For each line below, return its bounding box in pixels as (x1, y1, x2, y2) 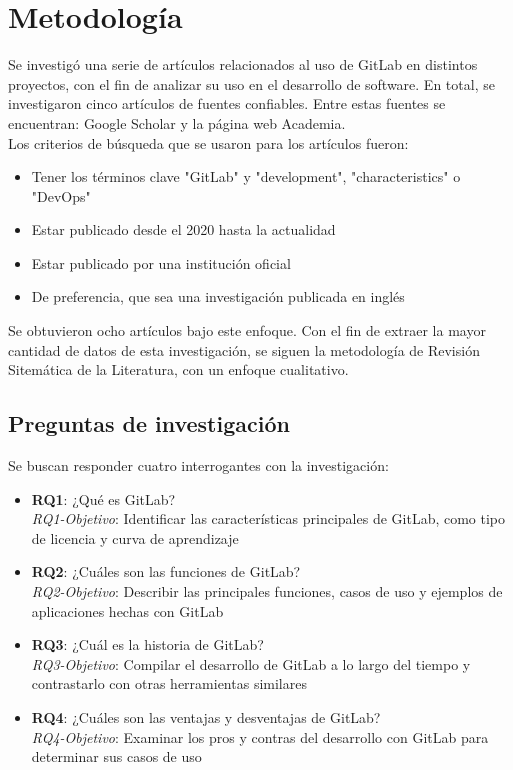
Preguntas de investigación (8, 408, 290, 439)
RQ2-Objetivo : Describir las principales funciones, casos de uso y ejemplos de (31, 581, 503, 602)
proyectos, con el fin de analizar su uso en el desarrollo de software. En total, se (8, 73, 495, 94)
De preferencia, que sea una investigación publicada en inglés (31, 286, 405, 307)
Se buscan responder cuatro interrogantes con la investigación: (8, 455, 389, 476)
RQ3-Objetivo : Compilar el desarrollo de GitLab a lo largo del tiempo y (31, 653, 471, 674)
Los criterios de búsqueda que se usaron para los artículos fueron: (8, 132, 409, 153)
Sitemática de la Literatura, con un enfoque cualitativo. (8, 359, 349, 380)
